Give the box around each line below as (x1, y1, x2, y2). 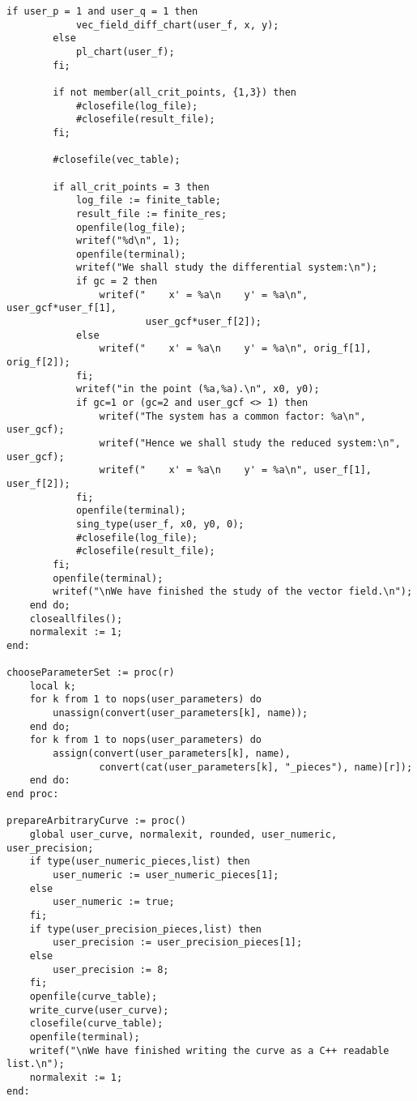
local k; (29, 680, 76, 692)
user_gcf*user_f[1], (6, 302, 117, 314)
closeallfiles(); (29, 612, 123, 625)
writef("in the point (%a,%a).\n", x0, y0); (75, 383, 320, 395)
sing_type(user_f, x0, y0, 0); (75, 518, 245, 530)
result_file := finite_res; (75, 207, 228, 220)
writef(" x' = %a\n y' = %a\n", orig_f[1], (99, 343, 372, 355)
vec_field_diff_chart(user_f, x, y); (75, 19, 279, 31)
